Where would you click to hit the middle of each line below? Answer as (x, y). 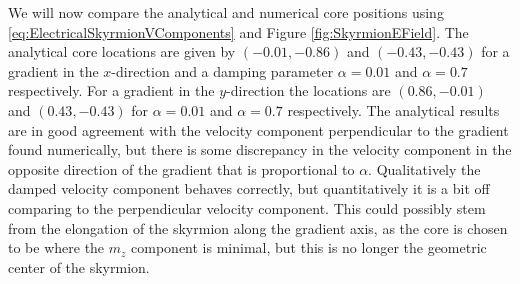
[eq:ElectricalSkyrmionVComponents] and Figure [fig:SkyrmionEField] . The (238, 31)
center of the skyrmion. (79, 266)
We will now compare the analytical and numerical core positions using (226, 12)
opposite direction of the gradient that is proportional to (181, 168)
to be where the (56, 247)
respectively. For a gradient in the (111, 90)
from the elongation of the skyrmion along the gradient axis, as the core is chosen (258, 227)
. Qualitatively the (424, 168)
